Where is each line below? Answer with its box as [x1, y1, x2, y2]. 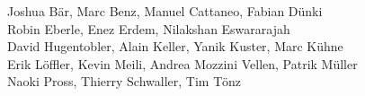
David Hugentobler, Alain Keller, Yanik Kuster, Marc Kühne [7, 37, 343, 56]
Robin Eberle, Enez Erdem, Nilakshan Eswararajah [7, 19, 290, 38]
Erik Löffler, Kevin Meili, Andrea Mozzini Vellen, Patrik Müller [7, 54, 358, 73]
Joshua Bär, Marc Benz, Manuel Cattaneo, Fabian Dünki [7, 2, 323, 20]
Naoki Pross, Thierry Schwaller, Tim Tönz [7, 72, 241, 91]
